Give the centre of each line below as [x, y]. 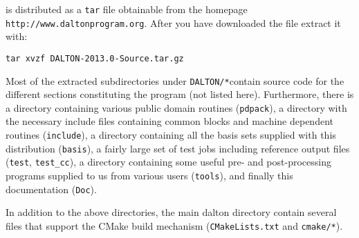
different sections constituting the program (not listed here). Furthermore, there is [180, 94]
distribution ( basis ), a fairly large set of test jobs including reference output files [178, 148]
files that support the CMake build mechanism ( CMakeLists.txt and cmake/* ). [174, 225]
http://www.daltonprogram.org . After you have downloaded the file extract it [173, 22]
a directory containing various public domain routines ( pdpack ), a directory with [176, 107]
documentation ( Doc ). [51, 189]
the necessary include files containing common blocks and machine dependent [169, 121]
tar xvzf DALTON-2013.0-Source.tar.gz [95, 58]
